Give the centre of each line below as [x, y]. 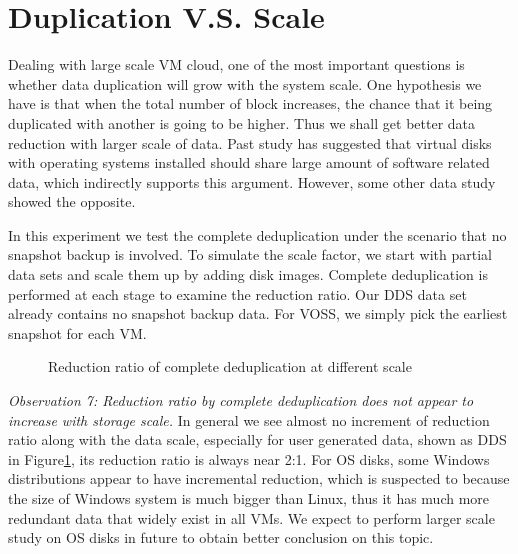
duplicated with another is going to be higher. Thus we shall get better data [242, 122]
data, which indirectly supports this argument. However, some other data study [252, 181]
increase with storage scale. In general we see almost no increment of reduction [249, 419]
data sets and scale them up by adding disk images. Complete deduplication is [248, 274]
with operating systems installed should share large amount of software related [249, 162]
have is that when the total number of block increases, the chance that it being [250, 103]
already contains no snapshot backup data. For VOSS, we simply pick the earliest [258, 313]
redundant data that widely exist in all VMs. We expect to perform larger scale [251, 517]
